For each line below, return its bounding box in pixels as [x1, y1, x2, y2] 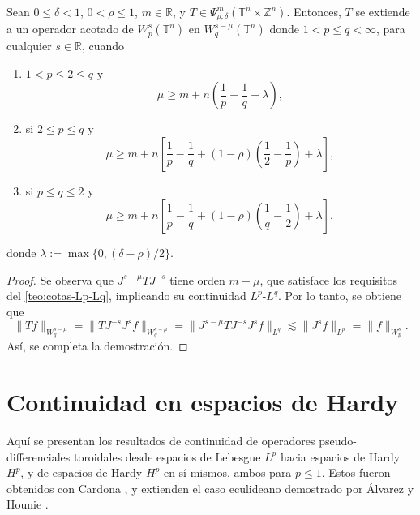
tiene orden [169, 271, 225, 288]
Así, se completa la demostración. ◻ [6, 337, 188, 354]
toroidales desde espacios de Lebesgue [73, 448, 261, 465]
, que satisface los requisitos [259, 271, 397, 288]
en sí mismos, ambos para [163, 464, 292, 481]
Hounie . [6, 496, 49, 513]
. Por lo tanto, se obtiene [278, 287, 402, 304]
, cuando [81, 36, 125, 54]
